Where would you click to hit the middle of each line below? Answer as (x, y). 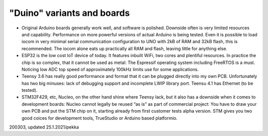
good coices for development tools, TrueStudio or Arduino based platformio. (100, 118)
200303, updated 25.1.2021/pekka (44, 127)
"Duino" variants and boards (69, 13)
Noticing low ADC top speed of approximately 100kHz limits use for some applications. (110, 69)
